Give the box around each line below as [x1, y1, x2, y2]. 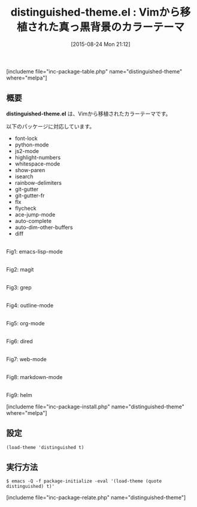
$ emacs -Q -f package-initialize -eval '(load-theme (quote [6, 478, 162, 484]
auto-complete [14, 217, 52, 224]
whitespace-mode [14, 160, 60, 167]
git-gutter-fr [14, 192, 45, 199]
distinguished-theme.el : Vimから [10, 5, 181, 19]
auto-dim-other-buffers [14, 224, 73, 231]
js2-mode [14, 147, 39, 154]
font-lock [14, 135, 38, 142]
